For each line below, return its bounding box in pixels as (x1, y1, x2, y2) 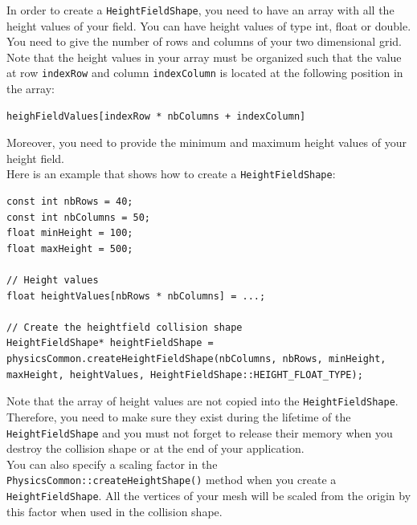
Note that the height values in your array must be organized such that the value (6, 48, 402, 65)
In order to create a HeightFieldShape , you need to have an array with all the (6, 2, 395, 18)
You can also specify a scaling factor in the (6, 455, 218, 472)
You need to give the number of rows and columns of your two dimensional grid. (6, 33, 402, 50)
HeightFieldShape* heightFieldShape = (6, 337, 214, 349)
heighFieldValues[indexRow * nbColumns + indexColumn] (6, 110, 306, 122)
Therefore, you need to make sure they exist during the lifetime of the (6, 408, 351, 425)
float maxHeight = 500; (6, 242, 133, 254)
